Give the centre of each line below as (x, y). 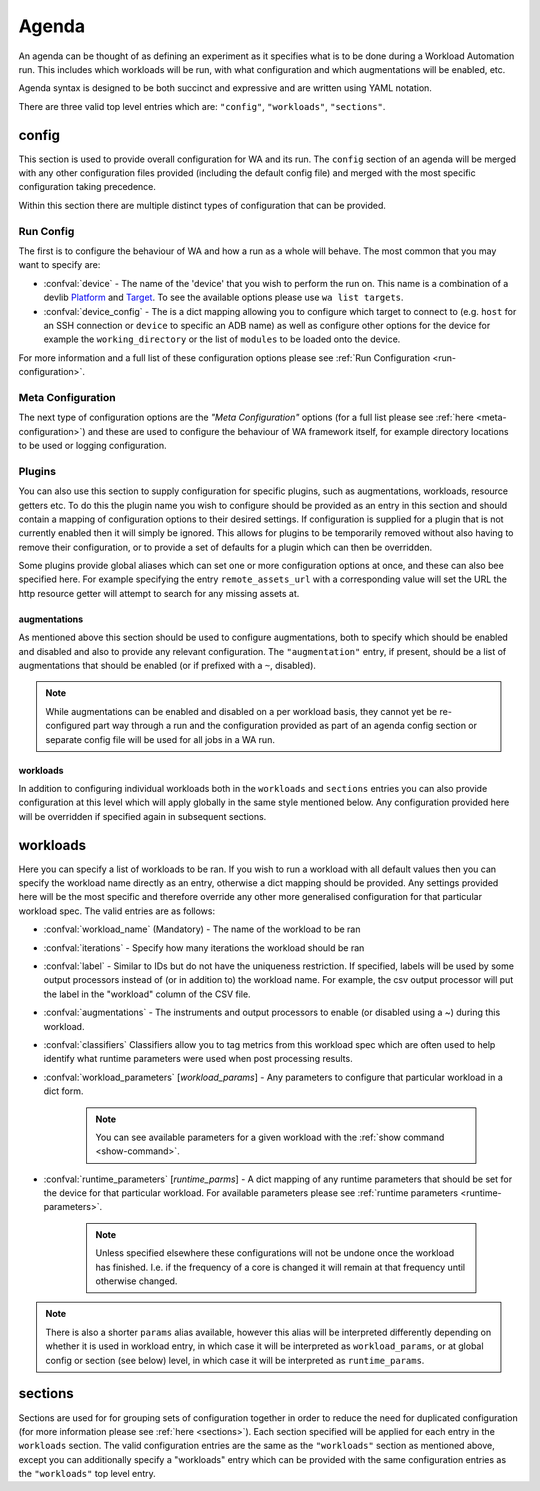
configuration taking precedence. (87, 187)
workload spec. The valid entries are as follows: (116, 911)
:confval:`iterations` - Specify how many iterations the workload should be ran (204, 947)
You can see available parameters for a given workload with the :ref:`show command (270, 1137)
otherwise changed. (136, 1281)
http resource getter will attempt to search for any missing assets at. (159, 593)
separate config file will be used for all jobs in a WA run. (160, 739)
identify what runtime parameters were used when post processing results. (198, 1059)
